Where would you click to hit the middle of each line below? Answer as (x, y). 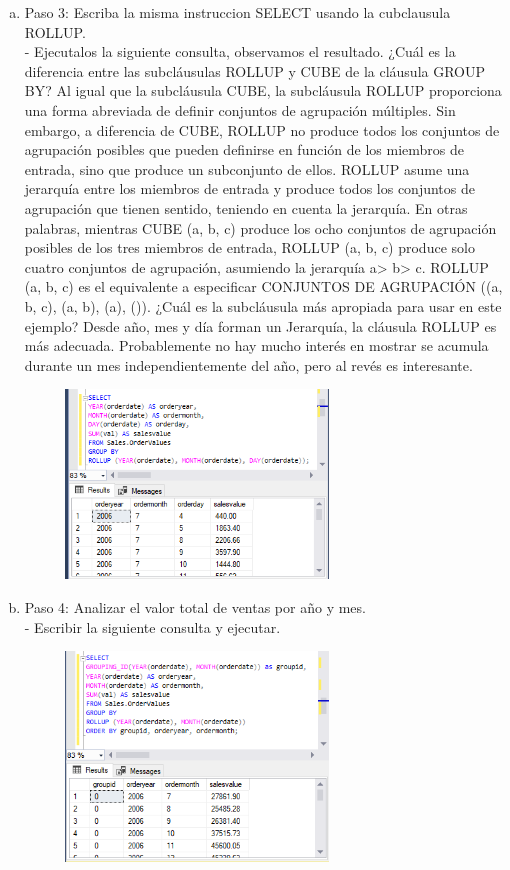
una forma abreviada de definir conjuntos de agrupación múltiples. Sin (240, 109)
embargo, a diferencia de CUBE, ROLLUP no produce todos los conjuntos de (262, 129)
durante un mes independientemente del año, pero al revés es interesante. (248, 364)
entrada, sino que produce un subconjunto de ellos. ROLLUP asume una (247, 168)
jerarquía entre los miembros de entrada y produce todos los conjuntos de (249, 188)
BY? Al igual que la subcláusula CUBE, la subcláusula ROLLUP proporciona (263, 90)
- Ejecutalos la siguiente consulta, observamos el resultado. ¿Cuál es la (240, 51)
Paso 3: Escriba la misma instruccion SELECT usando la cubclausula (237, 12)
